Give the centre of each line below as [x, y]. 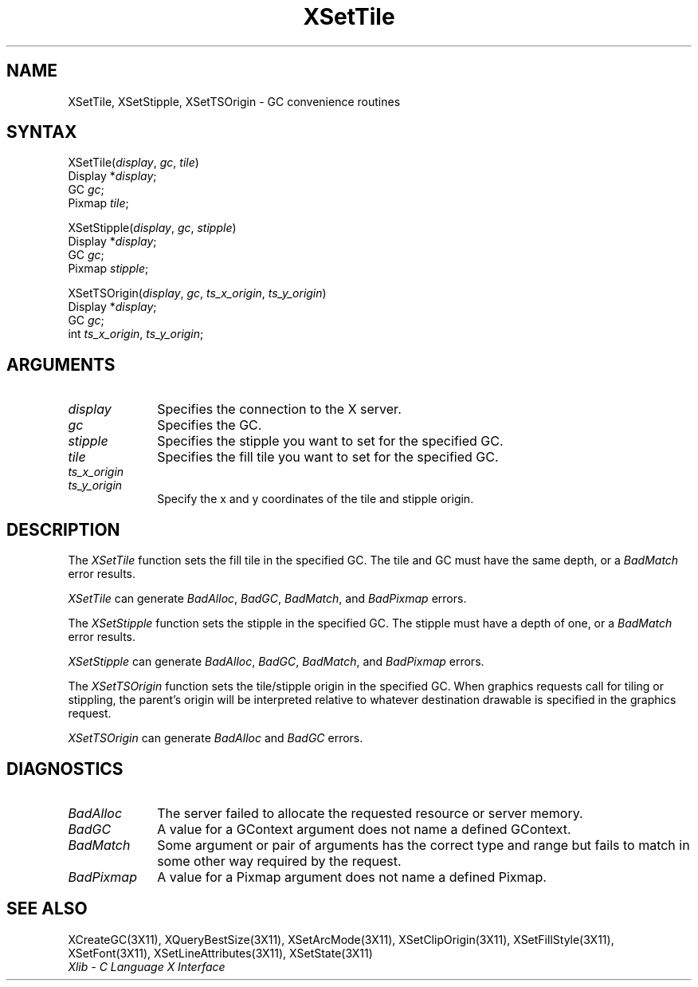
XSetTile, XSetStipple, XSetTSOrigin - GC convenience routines [234, 101]
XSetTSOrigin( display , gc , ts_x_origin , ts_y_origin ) [197, 293]
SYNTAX [42, 132]
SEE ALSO [47, 909]
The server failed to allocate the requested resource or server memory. [370, 813]
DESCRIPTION [63, 529]
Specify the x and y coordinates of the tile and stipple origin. [316, 499]
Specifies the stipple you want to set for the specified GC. [330, 441]
